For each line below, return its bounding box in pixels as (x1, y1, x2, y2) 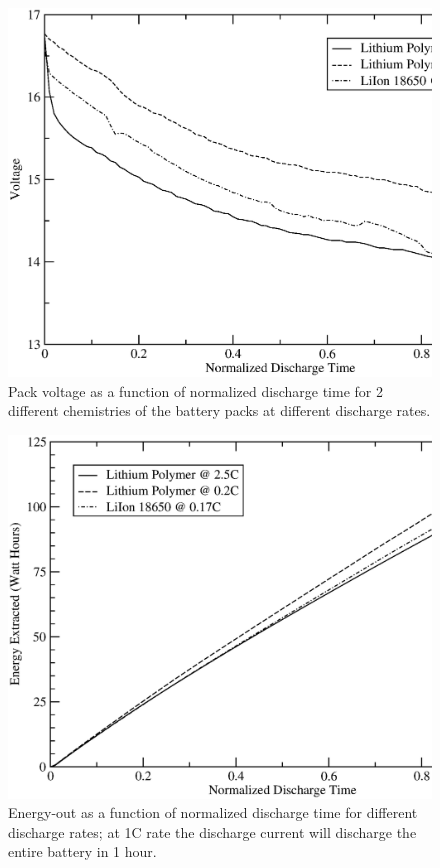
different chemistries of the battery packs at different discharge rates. (8, 400, 431, 421)
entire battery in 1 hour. (8, 841, 157, 862)
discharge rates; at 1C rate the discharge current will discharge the (8, 821, 417, 842)
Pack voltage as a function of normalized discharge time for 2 (8, 380, 383, 401)
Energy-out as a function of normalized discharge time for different (8, 802, 418, 823)
